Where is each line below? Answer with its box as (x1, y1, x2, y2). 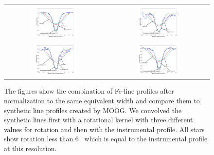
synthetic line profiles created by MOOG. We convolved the (4, 105, 182, 115)
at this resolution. (4, 143, 57, 153)
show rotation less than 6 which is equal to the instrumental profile (4, 134, 208, 144)
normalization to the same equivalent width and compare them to (4, 95, 200, 105)
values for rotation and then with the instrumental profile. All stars (4, 124, 205, 134)
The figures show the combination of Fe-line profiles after (4, 86, 174, 96)
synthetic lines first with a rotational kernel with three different (4, 115, 193, 125)
